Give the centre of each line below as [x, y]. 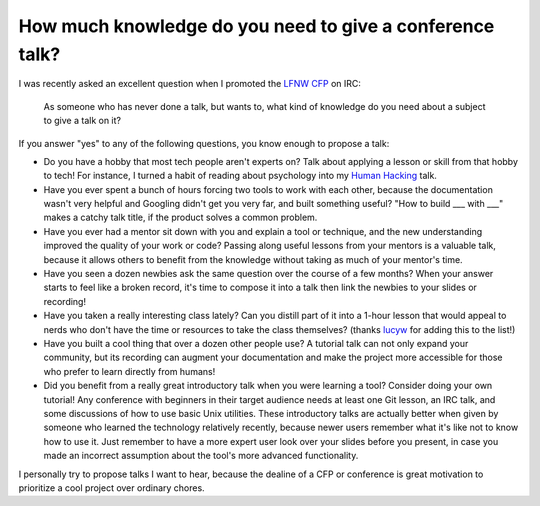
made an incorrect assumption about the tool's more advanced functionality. [201, 456]
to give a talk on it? [82, 121]
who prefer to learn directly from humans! [129, 371]
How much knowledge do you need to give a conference [256, 26]
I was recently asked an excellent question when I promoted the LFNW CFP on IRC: [190, 84]
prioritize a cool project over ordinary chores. [111, 487]
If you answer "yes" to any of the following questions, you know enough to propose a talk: [204, 143]
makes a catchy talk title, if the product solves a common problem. [180, 217]
